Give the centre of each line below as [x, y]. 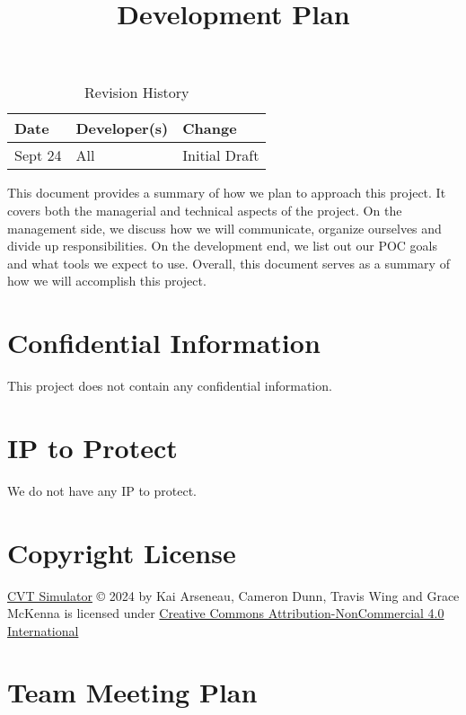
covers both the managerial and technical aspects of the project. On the [205, 210]
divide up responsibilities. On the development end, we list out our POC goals [223, 246]
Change [210, 128]
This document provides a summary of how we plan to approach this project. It [227, 193]
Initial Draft [221, 155]
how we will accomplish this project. [107, 281]
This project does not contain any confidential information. [170, 386]
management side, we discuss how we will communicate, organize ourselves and [224, 228]
